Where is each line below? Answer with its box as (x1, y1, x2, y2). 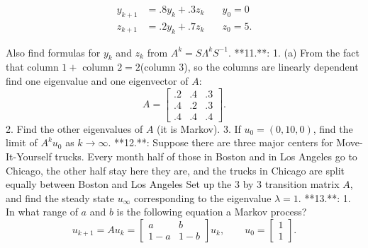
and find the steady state (6, 190, 114, 205)
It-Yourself (6, 148, 52, 163)
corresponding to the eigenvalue (133, 190, 272, 205)
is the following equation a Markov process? (116, 204, 307, 219)
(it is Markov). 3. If (157, 121, 241, 136)
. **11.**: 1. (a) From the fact (228, 45, 359, 59)
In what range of (6, 204, 78, 219)
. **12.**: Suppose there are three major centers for (108, 135, 333, 150)
